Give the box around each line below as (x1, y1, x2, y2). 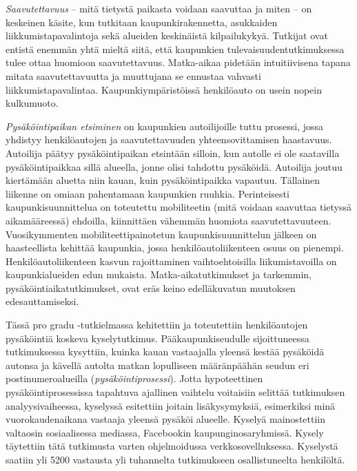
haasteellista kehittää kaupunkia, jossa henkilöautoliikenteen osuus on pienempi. (6, 240, 344, 255)
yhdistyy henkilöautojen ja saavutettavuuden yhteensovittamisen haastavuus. (6, 132, 332, 147)
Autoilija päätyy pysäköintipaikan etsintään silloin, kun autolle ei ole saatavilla (6, 145, 340, 160)
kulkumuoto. (6, 96, 59, 110)
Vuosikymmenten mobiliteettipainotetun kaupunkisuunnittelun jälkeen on (6, 227, 317, 241)
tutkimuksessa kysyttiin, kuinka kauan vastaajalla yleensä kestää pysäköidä (6, 344, 325, 359)
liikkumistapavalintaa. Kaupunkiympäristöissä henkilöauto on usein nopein (6, 82, 323, 96)
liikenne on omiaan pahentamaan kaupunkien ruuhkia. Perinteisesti (6, 186, 289, 200)
